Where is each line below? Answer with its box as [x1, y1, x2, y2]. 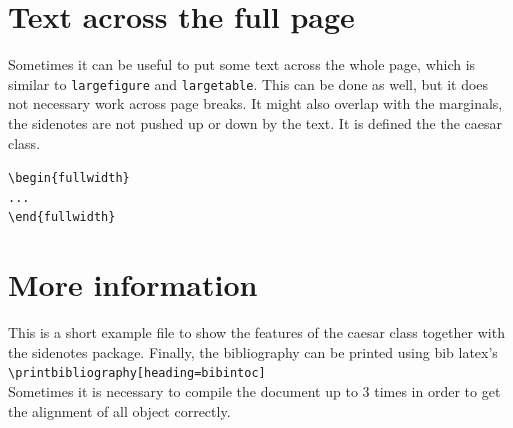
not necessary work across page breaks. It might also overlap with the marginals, [8, 93, 503, 114]
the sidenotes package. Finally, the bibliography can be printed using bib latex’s [8, 341, 498, 362]
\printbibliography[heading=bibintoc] [8, 366, 266, 381]
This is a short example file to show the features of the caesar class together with [8, 322, 505, 343]
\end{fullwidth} [8, 210, 116, 225]
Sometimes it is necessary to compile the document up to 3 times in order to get [8, 381, 501, 402]
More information [8, 264, 258, 305]
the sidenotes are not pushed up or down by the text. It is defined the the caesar [8, 112, 502, 133]
